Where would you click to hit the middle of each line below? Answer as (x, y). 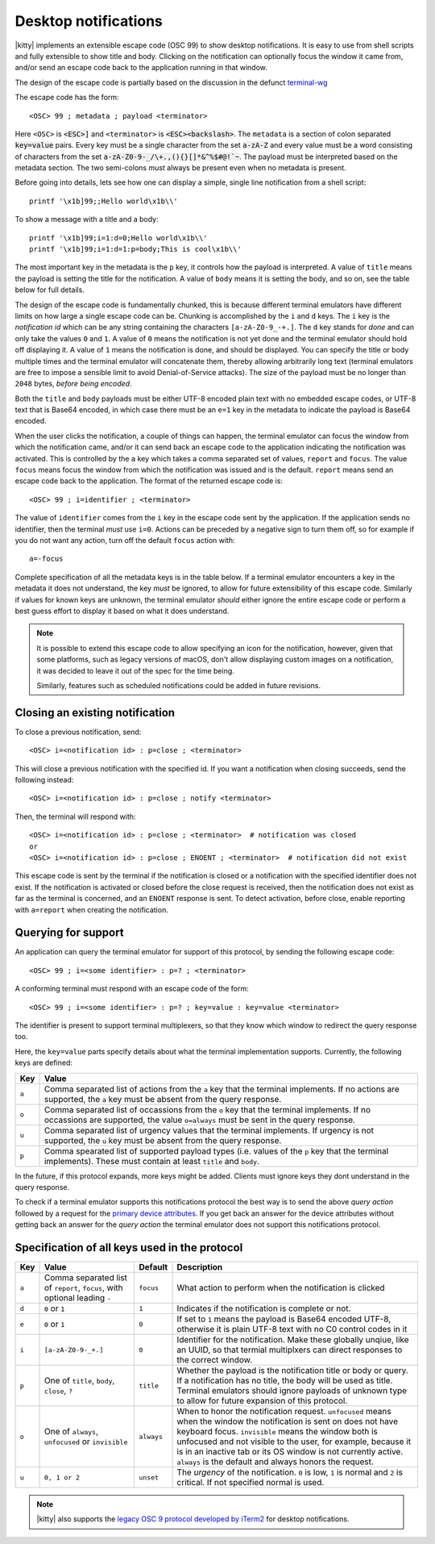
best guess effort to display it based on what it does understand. (122, 611)
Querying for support (69, 933)
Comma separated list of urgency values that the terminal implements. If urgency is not (209, 1130)
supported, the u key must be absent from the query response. (163, 1140)
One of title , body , (79, 1381)
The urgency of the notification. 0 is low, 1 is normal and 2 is (290, 1472)
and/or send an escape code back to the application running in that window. (141, 68)
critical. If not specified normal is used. (251, 1482)
